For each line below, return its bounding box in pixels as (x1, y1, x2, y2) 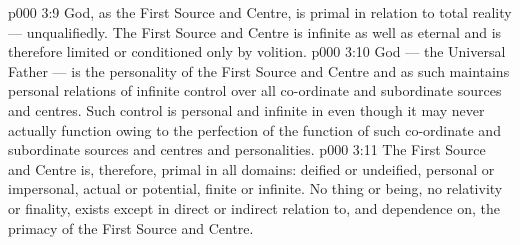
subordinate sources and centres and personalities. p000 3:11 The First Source (8, 139, 486, 160)
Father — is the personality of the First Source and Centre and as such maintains (8, 60, 510, 81)
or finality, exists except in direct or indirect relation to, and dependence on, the (8, 197, 500, 218)
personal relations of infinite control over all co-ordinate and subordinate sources (8, 80, 502, 101)
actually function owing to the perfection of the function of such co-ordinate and (8, 119, 501, 140)
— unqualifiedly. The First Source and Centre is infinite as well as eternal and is (8, 21, 502, 42)
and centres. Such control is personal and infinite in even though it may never (8, 99, 485, 120)
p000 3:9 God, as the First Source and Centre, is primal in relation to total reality (8, 2, 512, 22)
